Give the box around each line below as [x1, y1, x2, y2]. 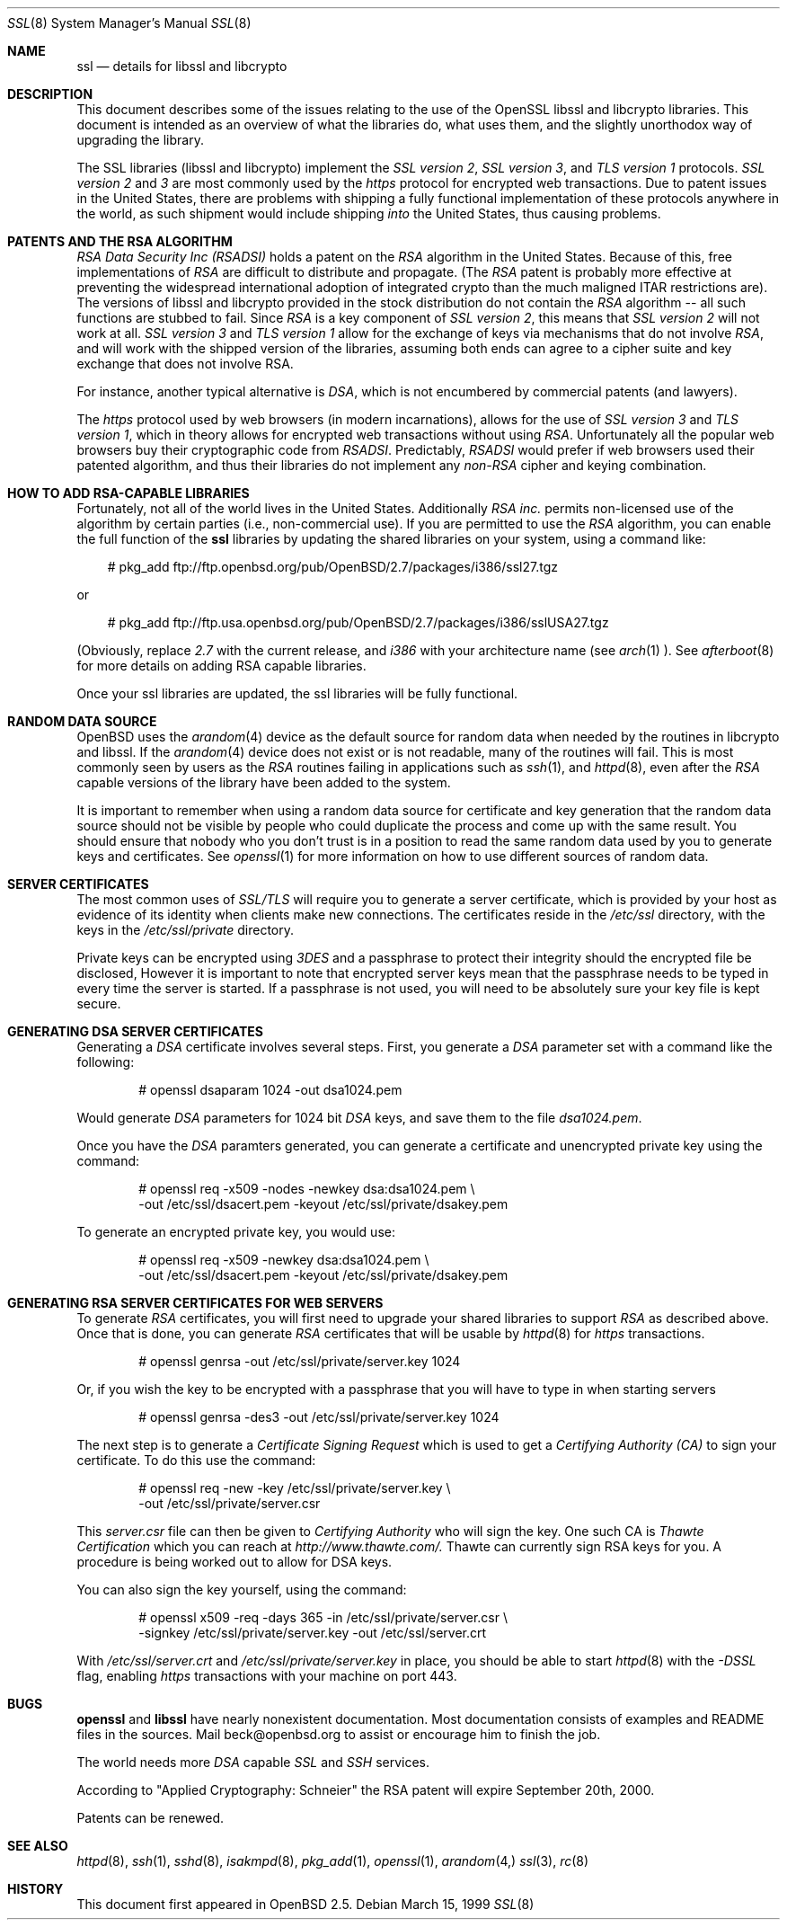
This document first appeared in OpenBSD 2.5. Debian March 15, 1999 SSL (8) [76, 1896, 535, 1912]
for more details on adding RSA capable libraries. [76, 658, 367, 673]
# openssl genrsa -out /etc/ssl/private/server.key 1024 [138, 1354, 461, 1369]
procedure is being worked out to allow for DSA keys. [76, 1554, 393, 1569]
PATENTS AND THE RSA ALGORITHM [7, 234, 233, 249]
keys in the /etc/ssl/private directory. [76, 922, 295, 937]
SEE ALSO [7, 1838, 68, 1853]
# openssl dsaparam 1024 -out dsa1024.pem [138, 1082, 402, 1097]
